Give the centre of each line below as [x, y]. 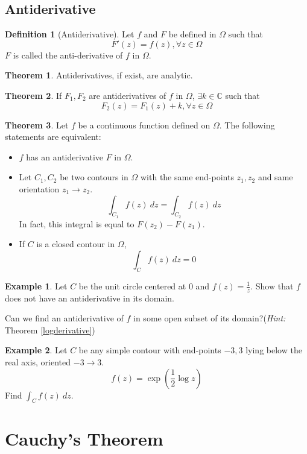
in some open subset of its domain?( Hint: [210, 318]
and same [275, 177]
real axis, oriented [38, 361]
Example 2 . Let [36, 350]
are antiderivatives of [128, 95]
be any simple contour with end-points [150, 350]
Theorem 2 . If [33, 95]
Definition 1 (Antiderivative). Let [70, 34]
